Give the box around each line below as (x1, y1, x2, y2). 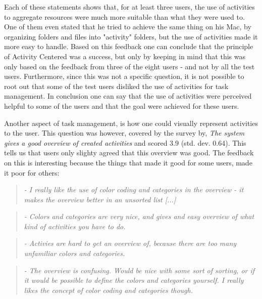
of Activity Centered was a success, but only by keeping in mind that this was (4, 51, 246, 61)
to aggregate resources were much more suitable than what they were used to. (4, 11, 245, 22)
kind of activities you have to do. (24, 221, 126, 231)
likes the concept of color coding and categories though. (24, 284, 193, 295)
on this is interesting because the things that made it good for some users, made (4, 157, 252, 167)
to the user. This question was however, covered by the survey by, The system (4, 127, 245, 138)
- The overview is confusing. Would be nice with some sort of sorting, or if (24, 265, 255, 275)
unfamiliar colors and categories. (24, 248, 125, 259)
